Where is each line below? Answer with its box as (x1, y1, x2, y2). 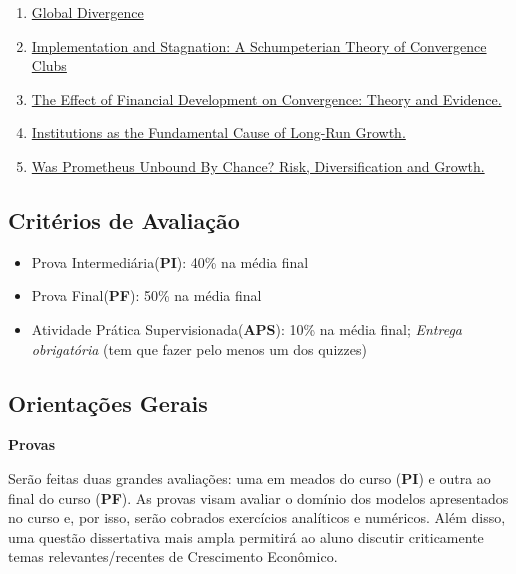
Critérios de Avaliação (8, 204, 240, 235)
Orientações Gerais (8, 387, 208, 418)
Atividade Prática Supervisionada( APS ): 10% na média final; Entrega (31, 318, 463, 339)
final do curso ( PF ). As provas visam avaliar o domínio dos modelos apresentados (8, 487, 509, 508)
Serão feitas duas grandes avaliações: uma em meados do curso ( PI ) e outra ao (8, 467, 491, 488)
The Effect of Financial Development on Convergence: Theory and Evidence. (31, 88, 502, 109)
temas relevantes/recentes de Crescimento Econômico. (8, 546, 338, 567)
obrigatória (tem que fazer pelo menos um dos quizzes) (31, 338, 367, 359)
